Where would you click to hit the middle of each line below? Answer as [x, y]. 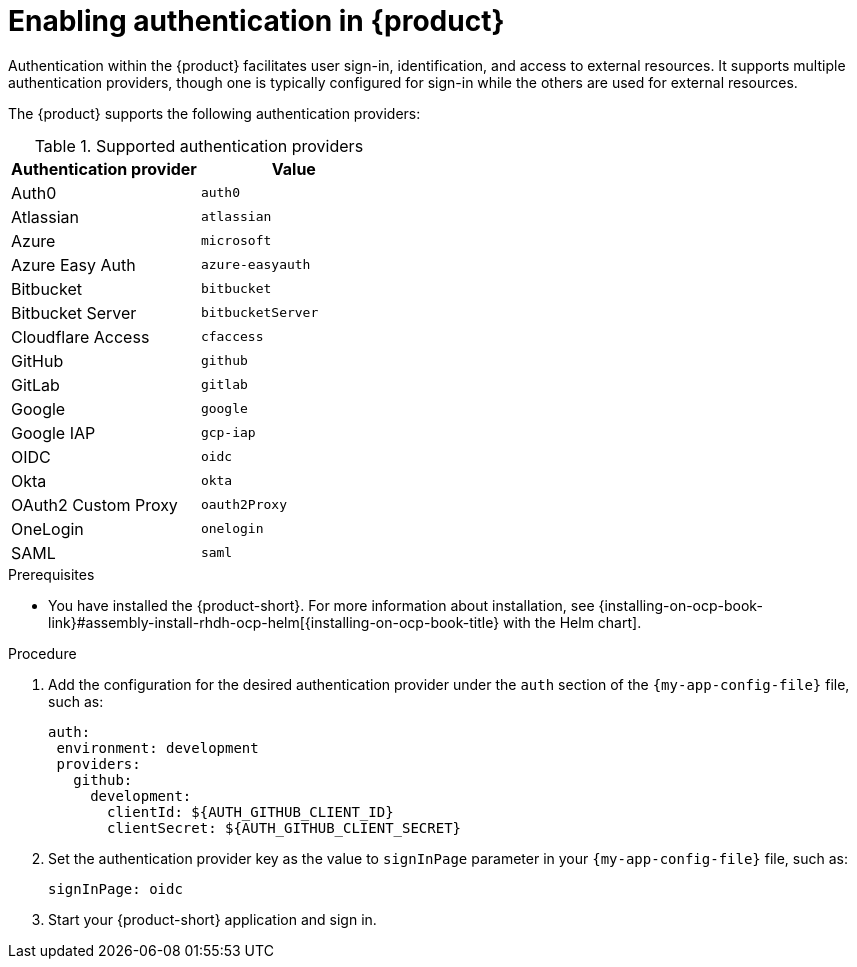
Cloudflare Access [80, 336]
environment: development [157, 747]
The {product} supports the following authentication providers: [214, 113]
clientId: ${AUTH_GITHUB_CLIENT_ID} [250, 811]
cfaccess [232, 337]
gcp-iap [228, 433]
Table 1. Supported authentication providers [199, 145]
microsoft [236, 241]
